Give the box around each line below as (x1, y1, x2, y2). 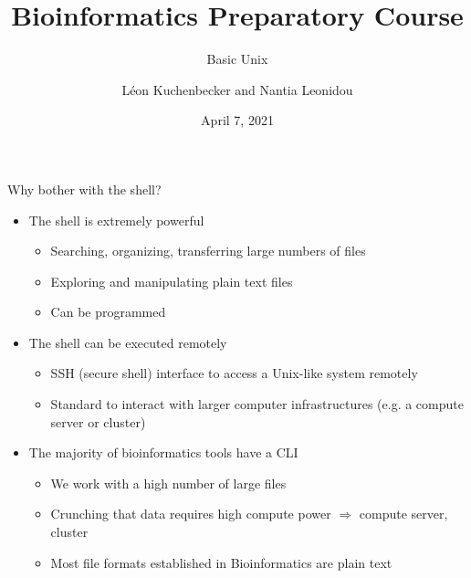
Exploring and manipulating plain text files (50, 271, 293, 290)
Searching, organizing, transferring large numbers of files (50, 241, 366, 260)
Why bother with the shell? (7, 179, 162, 198)
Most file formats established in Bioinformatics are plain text (50, 552, 392, 572)
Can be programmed (50, 302, 166, 321)
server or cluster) (50, 412, 146, 431)
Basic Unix (206, 49, 268, 68)
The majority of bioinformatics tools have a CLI (28, 443, 298, 462)
